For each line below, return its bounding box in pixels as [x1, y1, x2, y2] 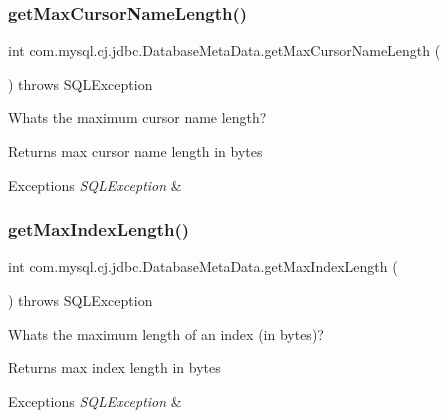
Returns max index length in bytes [8, 357, 221, 378]
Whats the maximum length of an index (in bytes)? [8, 323, 324, 344]
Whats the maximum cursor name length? [8, 107, 267, 128]
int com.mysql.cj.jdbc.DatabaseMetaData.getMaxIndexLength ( [8, 256, 398, 277]
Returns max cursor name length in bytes [8, 141, 263, 161]
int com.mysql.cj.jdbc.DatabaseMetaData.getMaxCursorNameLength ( [8, 40, 441, 61]
